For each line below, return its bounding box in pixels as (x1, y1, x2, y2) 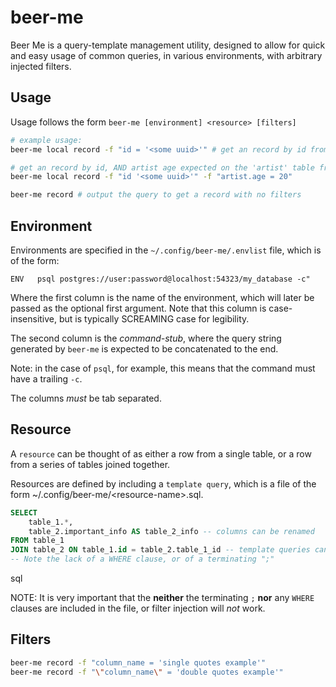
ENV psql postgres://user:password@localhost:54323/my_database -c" (10, 274, 311, 284)
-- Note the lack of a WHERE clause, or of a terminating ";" (10, 554, 275, 565)
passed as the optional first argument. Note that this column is (10, 302, 267, 314)
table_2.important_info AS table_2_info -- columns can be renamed (28, 526, 315, 536)
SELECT (10, 507, 38, 518)
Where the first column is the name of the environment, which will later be (10, 291, 315, 303)
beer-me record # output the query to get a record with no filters (10, 190, 302, 200)
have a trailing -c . (10, 372, 83, 385)
